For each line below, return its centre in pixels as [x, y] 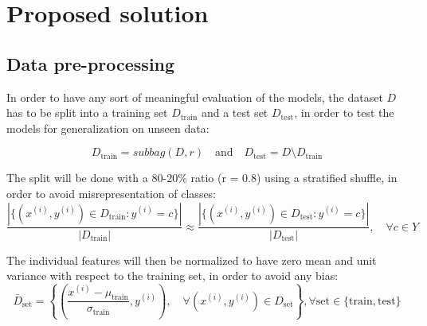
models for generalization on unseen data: [108, 128]
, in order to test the [344, 113]
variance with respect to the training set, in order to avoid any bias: [172, 276]
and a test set [235, 113]
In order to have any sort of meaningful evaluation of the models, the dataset [195, 97]
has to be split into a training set [87, 113]
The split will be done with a [77, 178]
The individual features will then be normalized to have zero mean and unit [192, 260]
